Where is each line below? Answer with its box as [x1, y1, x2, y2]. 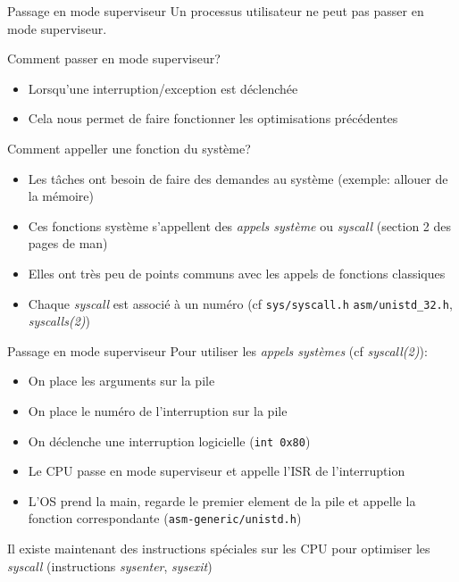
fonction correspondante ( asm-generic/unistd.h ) [28, 509, 302, 528]
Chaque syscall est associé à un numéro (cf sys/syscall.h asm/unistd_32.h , [28, 294, 453, 312]
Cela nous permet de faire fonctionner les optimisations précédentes [28, 109, 398, 128]
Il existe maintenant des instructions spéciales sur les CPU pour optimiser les [7, 539, 430, 558]
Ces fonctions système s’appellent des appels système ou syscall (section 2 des [28, 216, 452, 235]
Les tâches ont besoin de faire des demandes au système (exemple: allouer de [28, 169, 448, 187]
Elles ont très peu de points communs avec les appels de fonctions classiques [28, 263, 446, 282]
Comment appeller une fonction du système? [7, 138, 251, 157]
